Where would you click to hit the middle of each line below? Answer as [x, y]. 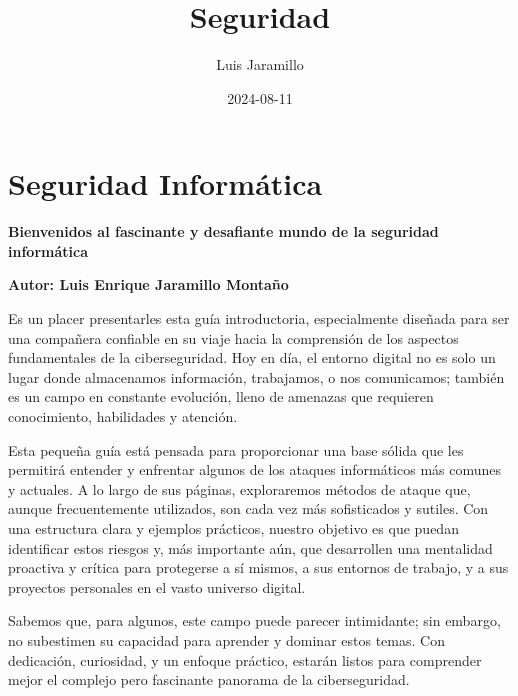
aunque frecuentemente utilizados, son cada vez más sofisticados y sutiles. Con [248, 508]
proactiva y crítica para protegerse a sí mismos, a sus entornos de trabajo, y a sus [258, 567]
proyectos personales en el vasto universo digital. [157, 586]
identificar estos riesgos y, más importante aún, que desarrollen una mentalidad [250, 547]
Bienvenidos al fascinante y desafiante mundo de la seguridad [223, 231]
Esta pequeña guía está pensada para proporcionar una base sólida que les [236, 449]
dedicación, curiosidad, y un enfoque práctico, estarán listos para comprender [245, 659]
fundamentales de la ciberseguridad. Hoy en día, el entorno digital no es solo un [252, 357]
